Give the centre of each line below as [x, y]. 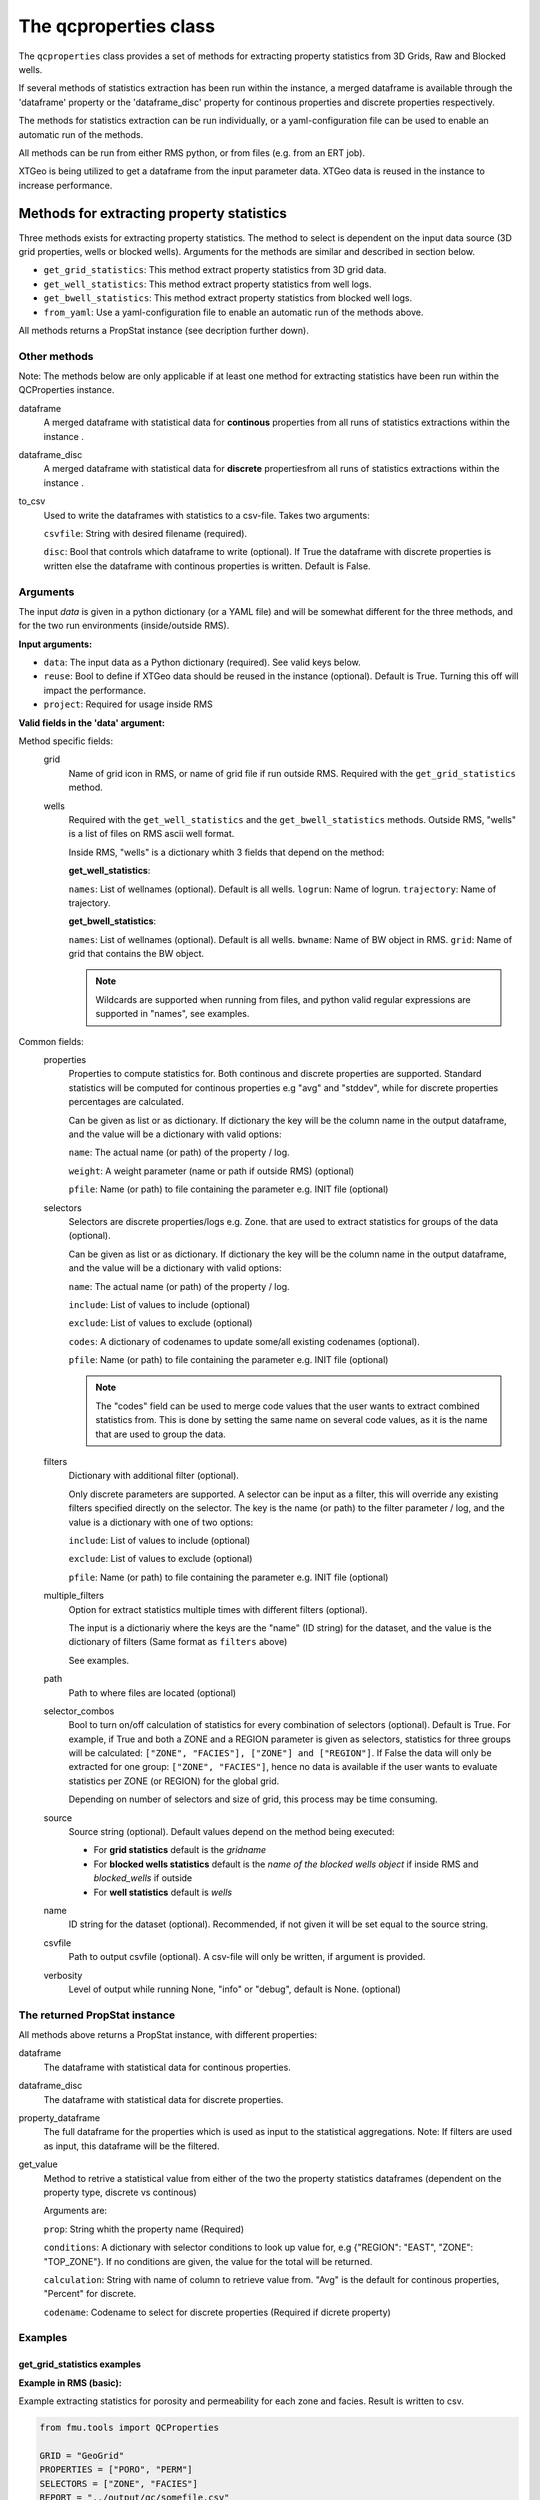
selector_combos [79, 1711]
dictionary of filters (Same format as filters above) [178, 1642]
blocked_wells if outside [143, 1878]
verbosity [63, 1975]
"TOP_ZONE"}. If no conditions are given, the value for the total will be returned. [208, 2261]
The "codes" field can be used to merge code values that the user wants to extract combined [287, 1406]
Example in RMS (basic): [70, 2382]
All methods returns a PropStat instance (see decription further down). [163, 330]
